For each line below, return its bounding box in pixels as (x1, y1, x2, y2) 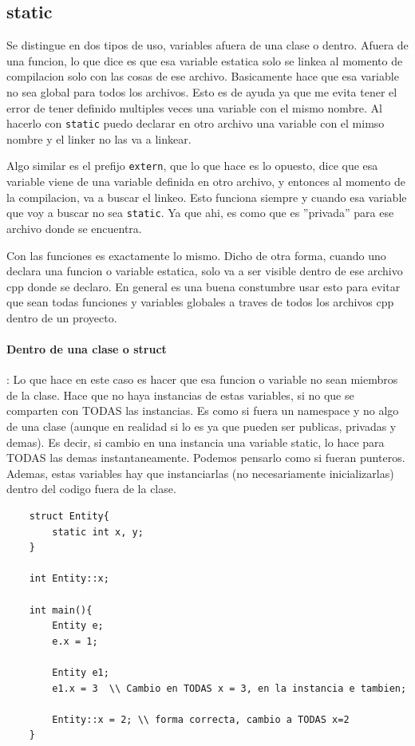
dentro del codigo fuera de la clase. (6, 480, 176, 497)
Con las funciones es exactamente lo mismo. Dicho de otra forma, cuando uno (6, 247, 386, 263)
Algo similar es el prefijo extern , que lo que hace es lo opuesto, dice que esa (6, 157, 378, 174)
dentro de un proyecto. (6, 309, 117, 326)
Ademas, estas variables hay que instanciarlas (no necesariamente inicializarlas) (6, 464, 394, 481)
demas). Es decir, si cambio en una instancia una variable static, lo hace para (6, 433, 385, 450)
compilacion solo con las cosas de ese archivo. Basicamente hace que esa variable (6, 68, 399, 85)
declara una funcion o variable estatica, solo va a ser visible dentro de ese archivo (6, 262, 403, 279)
